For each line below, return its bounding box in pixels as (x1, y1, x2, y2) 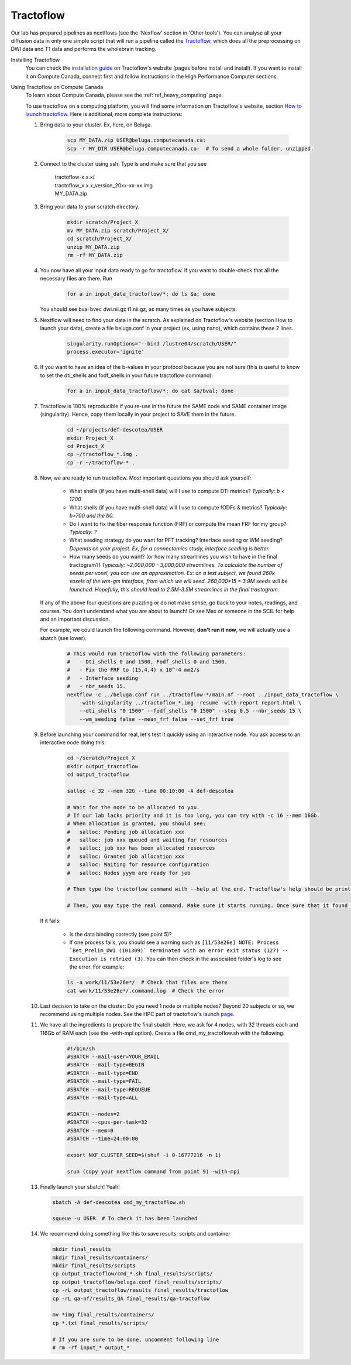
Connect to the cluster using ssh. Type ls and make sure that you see (40, 160, 207, 167)
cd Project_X (67, 443, 105, 449)
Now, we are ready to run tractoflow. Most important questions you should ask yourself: (40, 474, 252, 481)
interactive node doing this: (40, 739, 106, 746)
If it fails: (40, 917, 61, 925)
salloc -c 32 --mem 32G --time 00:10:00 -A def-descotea (67, 788, 234, 794)
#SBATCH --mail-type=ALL (67, 1094, 139, 1101)
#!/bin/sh (67, 1045, 95, 1052)
